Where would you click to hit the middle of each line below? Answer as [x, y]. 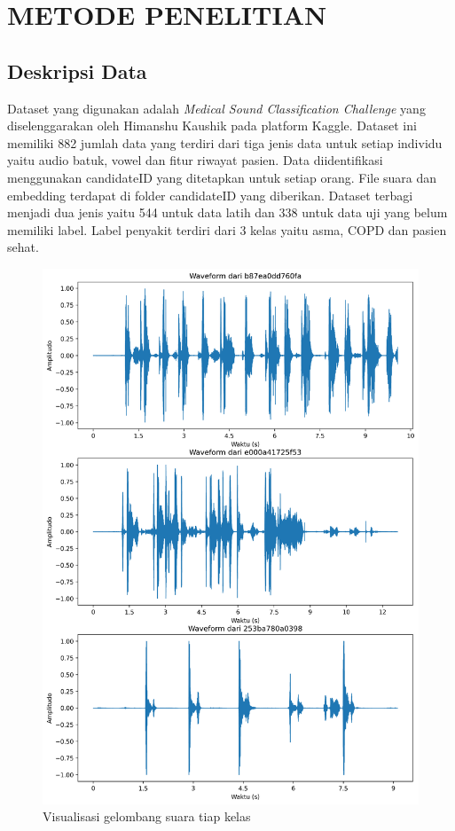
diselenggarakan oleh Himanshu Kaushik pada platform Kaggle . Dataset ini [212, 125]
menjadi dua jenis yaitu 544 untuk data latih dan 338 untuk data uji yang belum [227, 212]
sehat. [23, 247]
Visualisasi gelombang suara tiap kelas [147, 816]
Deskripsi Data [77, 71]
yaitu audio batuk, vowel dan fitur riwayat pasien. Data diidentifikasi [195, 160]
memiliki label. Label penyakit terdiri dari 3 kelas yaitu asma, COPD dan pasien [227, 229]
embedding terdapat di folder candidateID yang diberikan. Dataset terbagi [210, 195]
